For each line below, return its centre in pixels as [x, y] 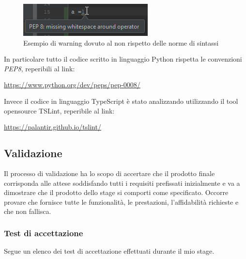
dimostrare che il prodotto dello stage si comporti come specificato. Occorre [116, 192]
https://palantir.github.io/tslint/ [53, 127]
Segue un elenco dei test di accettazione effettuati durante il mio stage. [109, 251]
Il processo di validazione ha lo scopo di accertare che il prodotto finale [109, 173]
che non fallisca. [28, 211]
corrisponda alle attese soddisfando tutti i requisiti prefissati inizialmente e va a [122, 183]
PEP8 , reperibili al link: [39, 68]
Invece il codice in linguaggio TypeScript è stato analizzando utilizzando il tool [121, 101]
